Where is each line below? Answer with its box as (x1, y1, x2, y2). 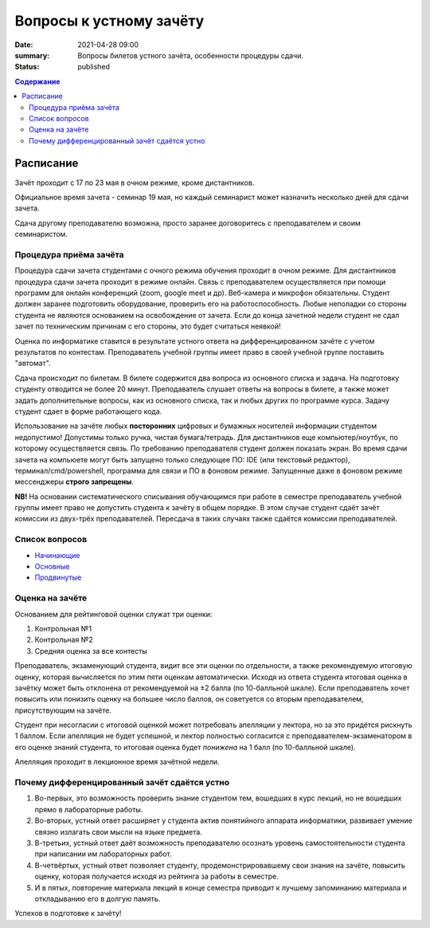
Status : (14, 62, 40, 72)
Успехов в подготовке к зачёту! (14, 909, 122, 918)
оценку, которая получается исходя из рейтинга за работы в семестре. (34, 871, 279, 881)
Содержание (14, 77, 61, 86)
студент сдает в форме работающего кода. (14, 407, 162, 416)
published (77, 62, 111, 72)
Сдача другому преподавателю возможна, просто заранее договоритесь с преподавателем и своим (14, 218, 362, 227)
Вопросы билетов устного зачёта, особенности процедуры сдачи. (77, 50, 304, 60)
